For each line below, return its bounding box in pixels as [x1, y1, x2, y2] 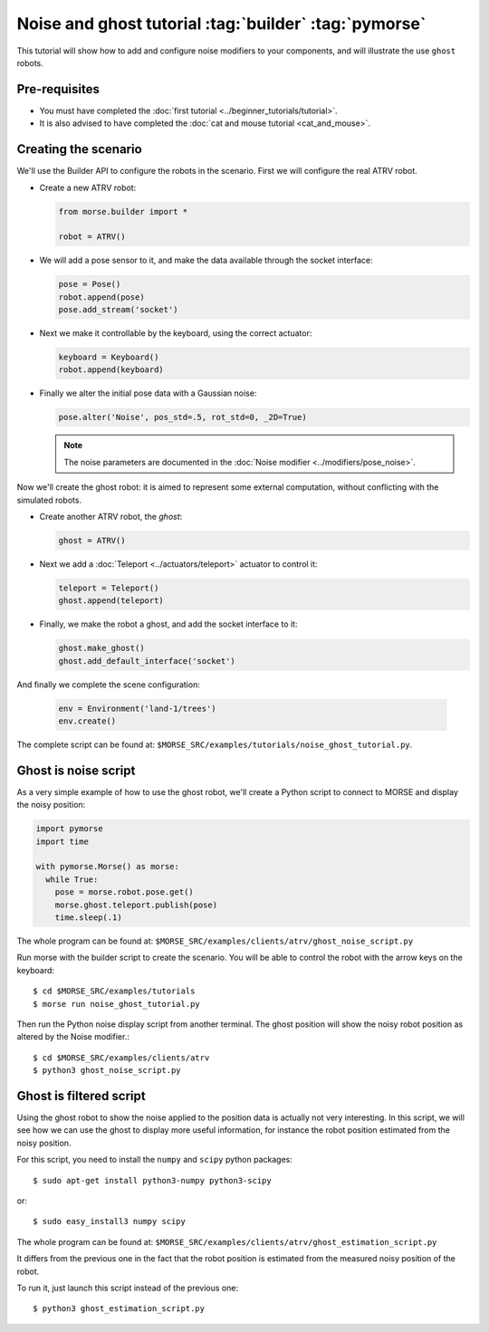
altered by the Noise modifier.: [16, 1031, 130, 1042]
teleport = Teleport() [58, 582, 159, 593]
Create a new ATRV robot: [39, 182, 137, 193]
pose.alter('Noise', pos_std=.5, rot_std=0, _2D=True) [58, 412, 307, 423]
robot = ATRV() [58, 232, 126, 242]
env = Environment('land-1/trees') [58, 703, 216, 714]
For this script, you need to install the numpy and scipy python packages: [16, 1155, 293, 1165]
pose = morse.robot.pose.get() [54, 887, 194, 897]
